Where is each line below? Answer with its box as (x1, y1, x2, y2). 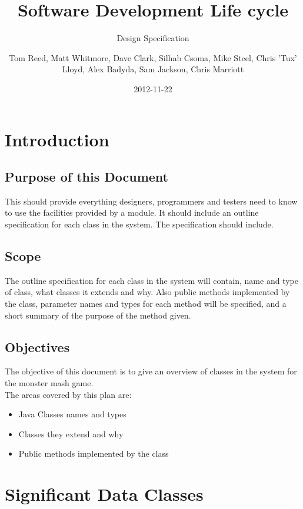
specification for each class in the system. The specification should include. (5, 218, 274, 230)
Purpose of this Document (5, 168, 168, 186)
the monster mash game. (5, 377, 94, 389)
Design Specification (116, 32, 189, 44)
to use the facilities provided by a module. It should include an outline (5, 206, 259, 219)
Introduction (5, 127, 109, 151)
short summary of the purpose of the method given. (5, 309, 191, 321)
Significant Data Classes (5, 482, 204, 506)
